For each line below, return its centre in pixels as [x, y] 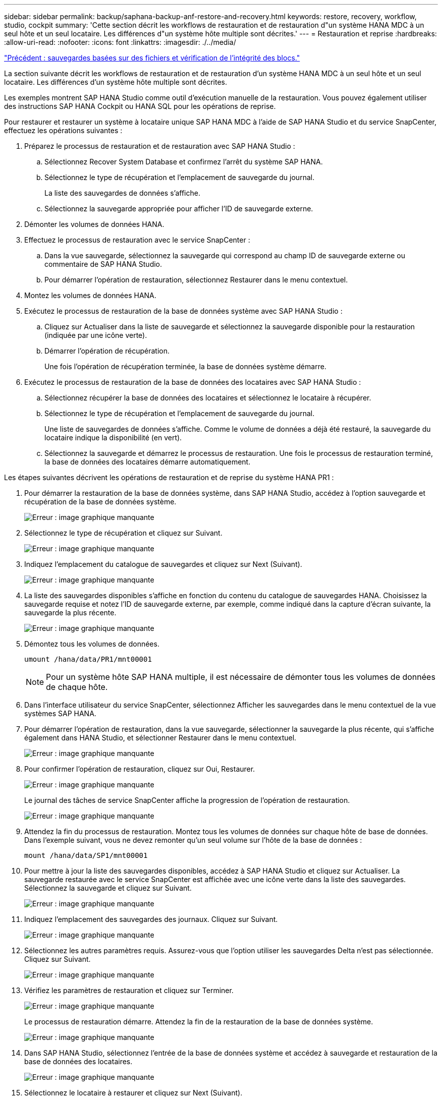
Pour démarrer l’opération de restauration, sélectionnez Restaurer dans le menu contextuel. [196, 280]
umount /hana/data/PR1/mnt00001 [88, 659]
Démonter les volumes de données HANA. [94, 224]
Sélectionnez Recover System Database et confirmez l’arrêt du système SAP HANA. [184, 162]
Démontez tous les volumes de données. [92, 644]
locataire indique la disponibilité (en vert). [113, 438]
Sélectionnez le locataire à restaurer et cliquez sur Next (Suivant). [133, 1093]
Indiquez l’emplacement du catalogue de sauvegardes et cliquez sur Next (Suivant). [163, 564]
